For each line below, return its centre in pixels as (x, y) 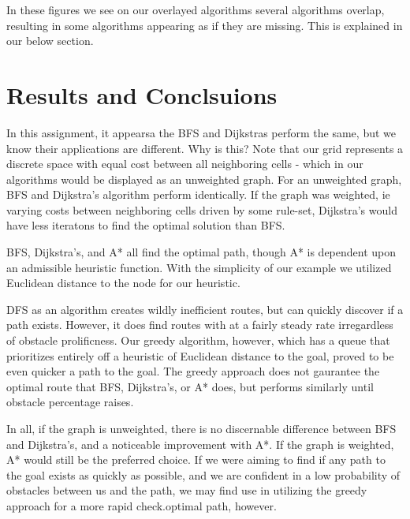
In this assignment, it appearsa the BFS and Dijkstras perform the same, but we (201, 132)
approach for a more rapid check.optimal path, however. (142, 505)
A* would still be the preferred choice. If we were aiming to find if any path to (196, 459)
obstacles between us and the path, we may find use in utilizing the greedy (187, 490)
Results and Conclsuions (142, 94)
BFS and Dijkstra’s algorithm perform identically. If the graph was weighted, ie (198, 194)
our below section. (50, 41)
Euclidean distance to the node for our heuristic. (123, 283)
